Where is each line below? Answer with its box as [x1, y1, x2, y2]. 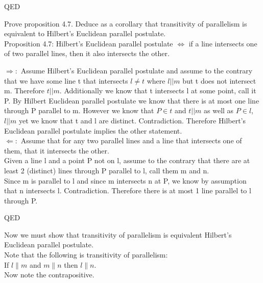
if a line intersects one [188, 38, 257, 48]
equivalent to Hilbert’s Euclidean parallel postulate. [4, 28, 166, 39]
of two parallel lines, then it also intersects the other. [4, 48, 170, 59]
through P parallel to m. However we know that [4, 105, 154, 116]
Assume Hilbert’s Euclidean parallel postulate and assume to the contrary [20, 65, 253, 75]
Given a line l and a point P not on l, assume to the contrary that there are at [4, 155, 250, 166]
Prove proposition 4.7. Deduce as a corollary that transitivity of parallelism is [4, 18, 247, 29]
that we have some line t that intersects [4, 75, 128, 86]
